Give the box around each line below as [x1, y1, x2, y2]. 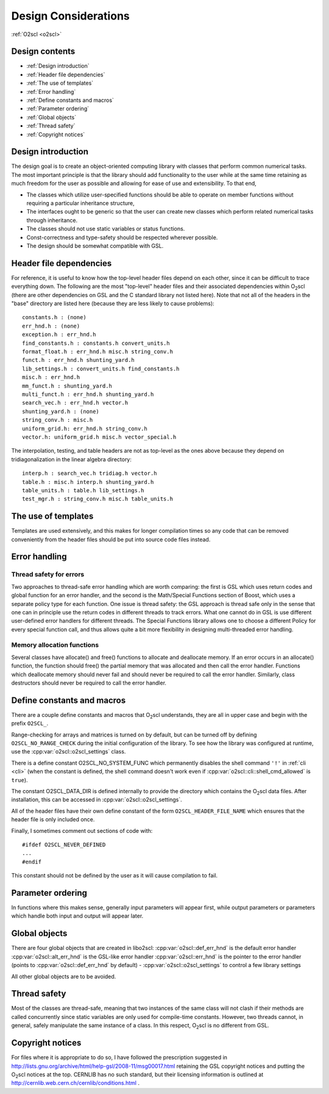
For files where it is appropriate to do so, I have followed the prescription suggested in [11, 1054, 228, 1061]
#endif [22, 858, 42, 865]
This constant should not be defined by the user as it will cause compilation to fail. [11, 872, 218, 879]
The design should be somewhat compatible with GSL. [26, 242, 164, 250]
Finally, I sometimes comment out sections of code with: [11, 827, 153, 834]
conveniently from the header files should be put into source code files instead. [11, 536, 211, 543]
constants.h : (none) [22, 314, 87, 321]
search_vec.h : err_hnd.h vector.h [22, 400, 129, 406]
